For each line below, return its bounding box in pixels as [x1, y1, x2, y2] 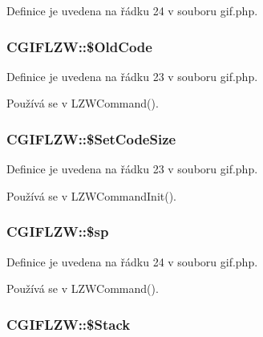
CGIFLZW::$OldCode [6, 36, 152, 56]
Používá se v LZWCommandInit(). [6, 187, 177, 204]
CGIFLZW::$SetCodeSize [6, 128, 176, 148]
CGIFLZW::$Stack [6, 314, 131, 334]
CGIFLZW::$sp [6, 221, 109, 242]
